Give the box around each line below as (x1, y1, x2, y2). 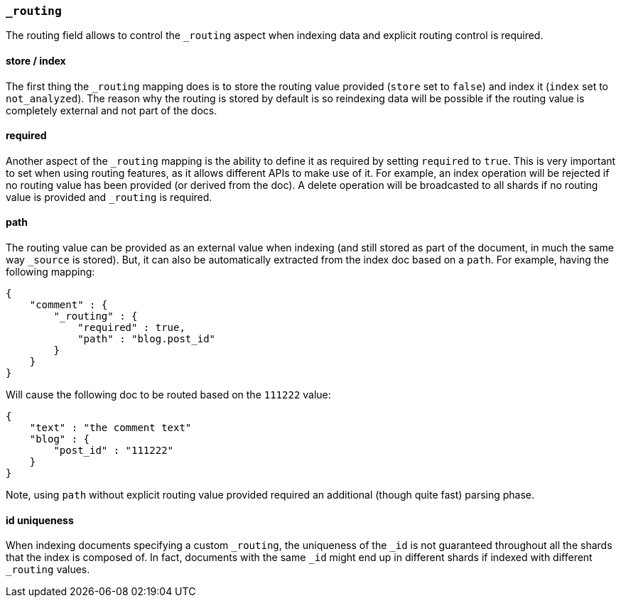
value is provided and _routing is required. (6, 190, 212, 203)
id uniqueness (6, 514, 74, 526)
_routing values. (6, 563, 90, 576)
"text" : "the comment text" (29, 422, 192, 434)
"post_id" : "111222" (53, 445, 174, 457)
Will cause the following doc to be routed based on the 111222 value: (6, 389, 331, 401)
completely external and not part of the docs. (6, 104, 217, 116)
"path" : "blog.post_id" (77, 333, 216, 345)
